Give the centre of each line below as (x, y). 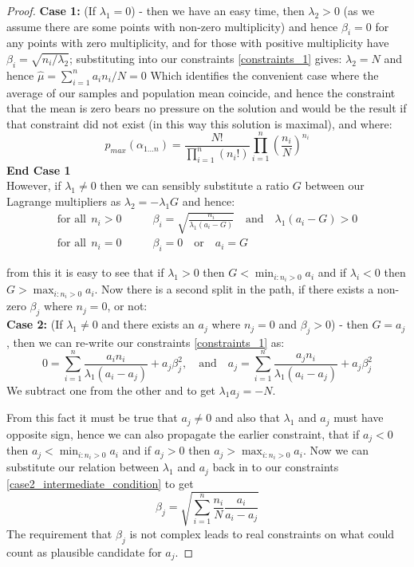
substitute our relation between (83, 467)
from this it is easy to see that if (85, 272)
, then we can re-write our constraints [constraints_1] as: (146, 342)
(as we (359, 10)
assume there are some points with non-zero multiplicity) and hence (172, 26)
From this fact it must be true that (92, 417)
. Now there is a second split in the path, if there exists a (234, 289)
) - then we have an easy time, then (218, 10)
